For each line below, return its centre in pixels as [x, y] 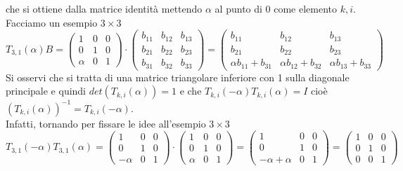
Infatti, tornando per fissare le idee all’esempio [106, 123]
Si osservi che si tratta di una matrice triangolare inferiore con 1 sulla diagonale [178, 77]
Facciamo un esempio [52, 22]
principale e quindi [46, 91]
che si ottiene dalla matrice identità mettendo [104, 8]
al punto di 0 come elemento [276, 8]
